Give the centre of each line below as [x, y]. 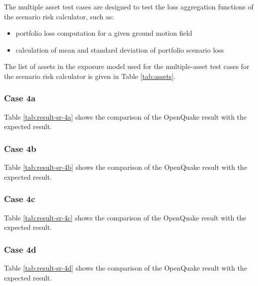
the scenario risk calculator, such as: [59, 16]
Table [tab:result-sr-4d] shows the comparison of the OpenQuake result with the [126, 268]
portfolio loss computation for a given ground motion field [104, 33]
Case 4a [20, 98]
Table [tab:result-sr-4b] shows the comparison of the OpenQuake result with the [126, 167]
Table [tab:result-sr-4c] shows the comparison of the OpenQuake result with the [125, 217]
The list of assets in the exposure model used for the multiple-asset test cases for [127, 66]
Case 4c [20, 199]
